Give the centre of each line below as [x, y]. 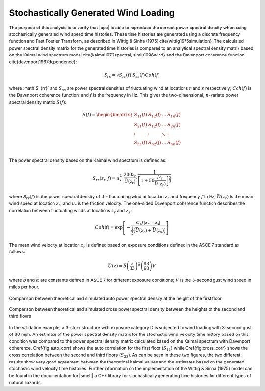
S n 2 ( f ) [155, 143]
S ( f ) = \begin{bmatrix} [107, 115]
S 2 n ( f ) [174, 125]
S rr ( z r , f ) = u [106, 179]
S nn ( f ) [174, 143]
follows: [17, 251]
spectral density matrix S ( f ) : [38, 102]
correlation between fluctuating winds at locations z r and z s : [70, 211]
